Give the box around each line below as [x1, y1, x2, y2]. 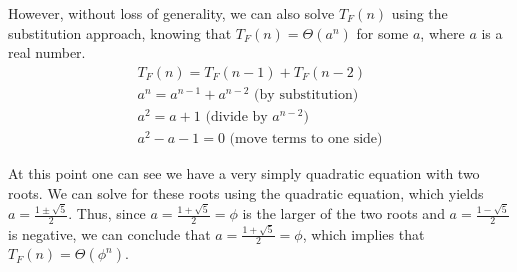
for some [356, 22, 409, 43]
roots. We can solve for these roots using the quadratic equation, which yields [8, 182, 484, 203]
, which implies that [302, 223, 425, 244]
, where [420, 22, 465, 43]
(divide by [205, 110, 268, 125]
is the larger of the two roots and [242, 203, 445, 224]
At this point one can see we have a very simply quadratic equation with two [8, 163, 480, 184]
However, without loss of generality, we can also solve [8, 3, 335, 23]
